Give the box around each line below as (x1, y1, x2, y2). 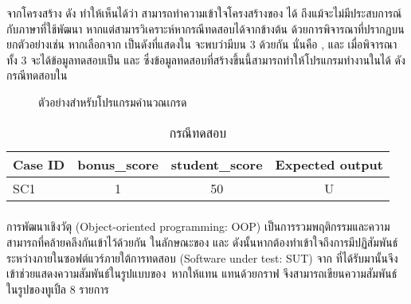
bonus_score (77, 154, 159, 173)
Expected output (275, 154, 383, 173)
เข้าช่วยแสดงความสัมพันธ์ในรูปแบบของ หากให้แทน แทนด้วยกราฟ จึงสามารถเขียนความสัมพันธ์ (6, 265, 397, 282)
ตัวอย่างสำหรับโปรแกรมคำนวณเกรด (38, 93, 187, 110)
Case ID (13, 154, 65, 173)
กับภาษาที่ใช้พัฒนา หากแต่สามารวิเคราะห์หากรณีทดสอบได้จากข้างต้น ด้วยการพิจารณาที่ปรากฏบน (6, 20, 405, 37)
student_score (170, 154, 263, 173)
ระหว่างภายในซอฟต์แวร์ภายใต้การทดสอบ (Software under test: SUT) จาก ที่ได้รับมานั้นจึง (6, 249, 398, 266)
